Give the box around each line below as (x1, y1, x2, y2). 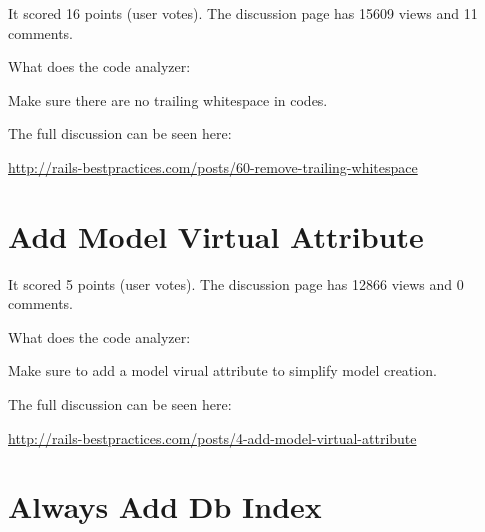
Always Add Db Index (8, 486, 322, 527)
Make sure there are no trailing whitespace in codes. (8, 89, 328, 110)
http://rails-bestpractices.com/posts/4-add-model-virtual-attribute (8, 427, 417, 448)
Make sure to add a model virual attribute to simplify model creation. (8, 360, 437, 381)
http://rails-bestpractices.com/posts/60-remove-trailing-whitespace (8, 156, 418, 177)
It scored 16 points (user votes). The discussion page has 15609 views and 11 (8, 3, 478, 23)
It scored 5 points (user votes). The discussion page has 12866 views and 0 (8, 273, 464, 294)
